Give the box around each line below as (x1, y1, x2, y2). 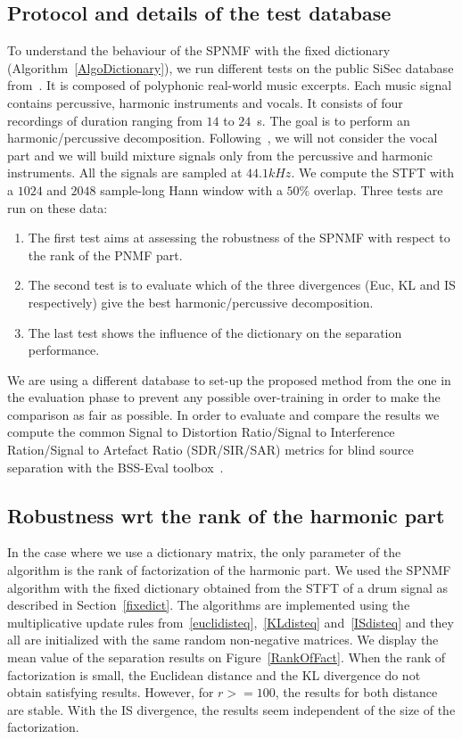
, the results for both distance (275, 683, 438, 702)
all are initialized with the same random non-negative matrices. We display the (7, 630, 439, 649)
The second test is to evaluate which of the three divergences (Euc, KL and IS (28, 275, 456, 294)
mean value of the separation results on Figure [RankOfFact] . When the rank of (7, 648, 446, 667)
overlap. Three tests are (313, 180, 443, 199)
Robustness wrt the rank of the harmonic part (7, 501, 445, 529)
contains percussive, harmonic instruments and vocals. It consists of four (7, 93, 403, 111)
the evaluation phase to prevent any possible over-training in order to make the (7, 388, 441, 406)
